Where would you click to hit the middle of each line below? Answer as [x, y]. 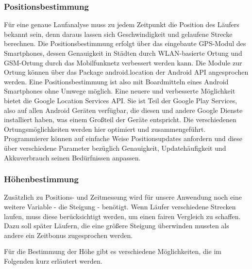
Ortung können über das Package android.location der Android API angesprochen [126, 72]
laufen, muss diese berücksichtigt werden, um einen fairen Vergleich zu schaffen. [122, 216]
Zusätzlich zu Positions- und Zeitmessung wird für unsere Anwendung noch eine [123, 197]
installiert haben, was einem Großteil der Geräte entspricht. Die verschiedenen [120, 119]
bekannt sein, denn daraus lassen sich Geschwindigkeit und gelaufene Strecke [118, 34]
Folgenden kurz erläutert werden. [53, 261]
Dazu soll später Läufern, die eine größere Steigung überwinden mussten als [117, 226]
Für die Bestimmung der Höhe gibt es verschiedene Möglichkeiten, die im [113, 251]
